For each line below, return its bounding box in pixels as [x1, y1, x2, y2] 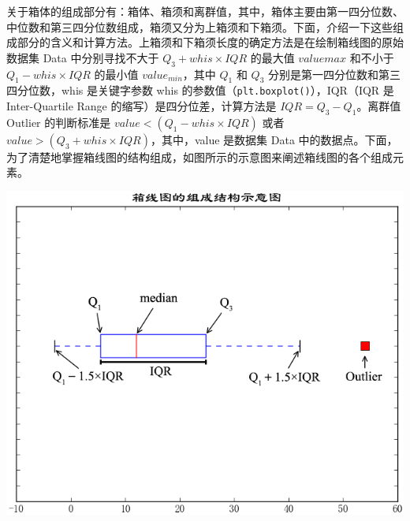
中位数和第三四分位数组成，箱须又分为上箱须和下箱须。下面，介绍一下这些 [6, 18, 393, 35]
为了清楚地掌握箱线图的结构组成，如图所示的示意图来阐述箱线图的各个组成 [6, 148, 393, 165]
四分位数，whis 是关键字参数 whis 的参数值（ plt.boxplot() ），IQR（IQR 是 [6, 82, 394, 99]
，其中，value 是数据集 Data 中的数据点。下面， [150, 131, 398, 147]
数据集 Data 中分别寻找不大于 [6, 49, 159, 65]
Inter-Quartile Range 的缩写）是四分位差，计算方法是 [6, 98, 277, 114]
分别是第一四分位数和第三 [268, 65, 401, 82]
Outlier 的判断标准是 [6, 114, 111, 130]
